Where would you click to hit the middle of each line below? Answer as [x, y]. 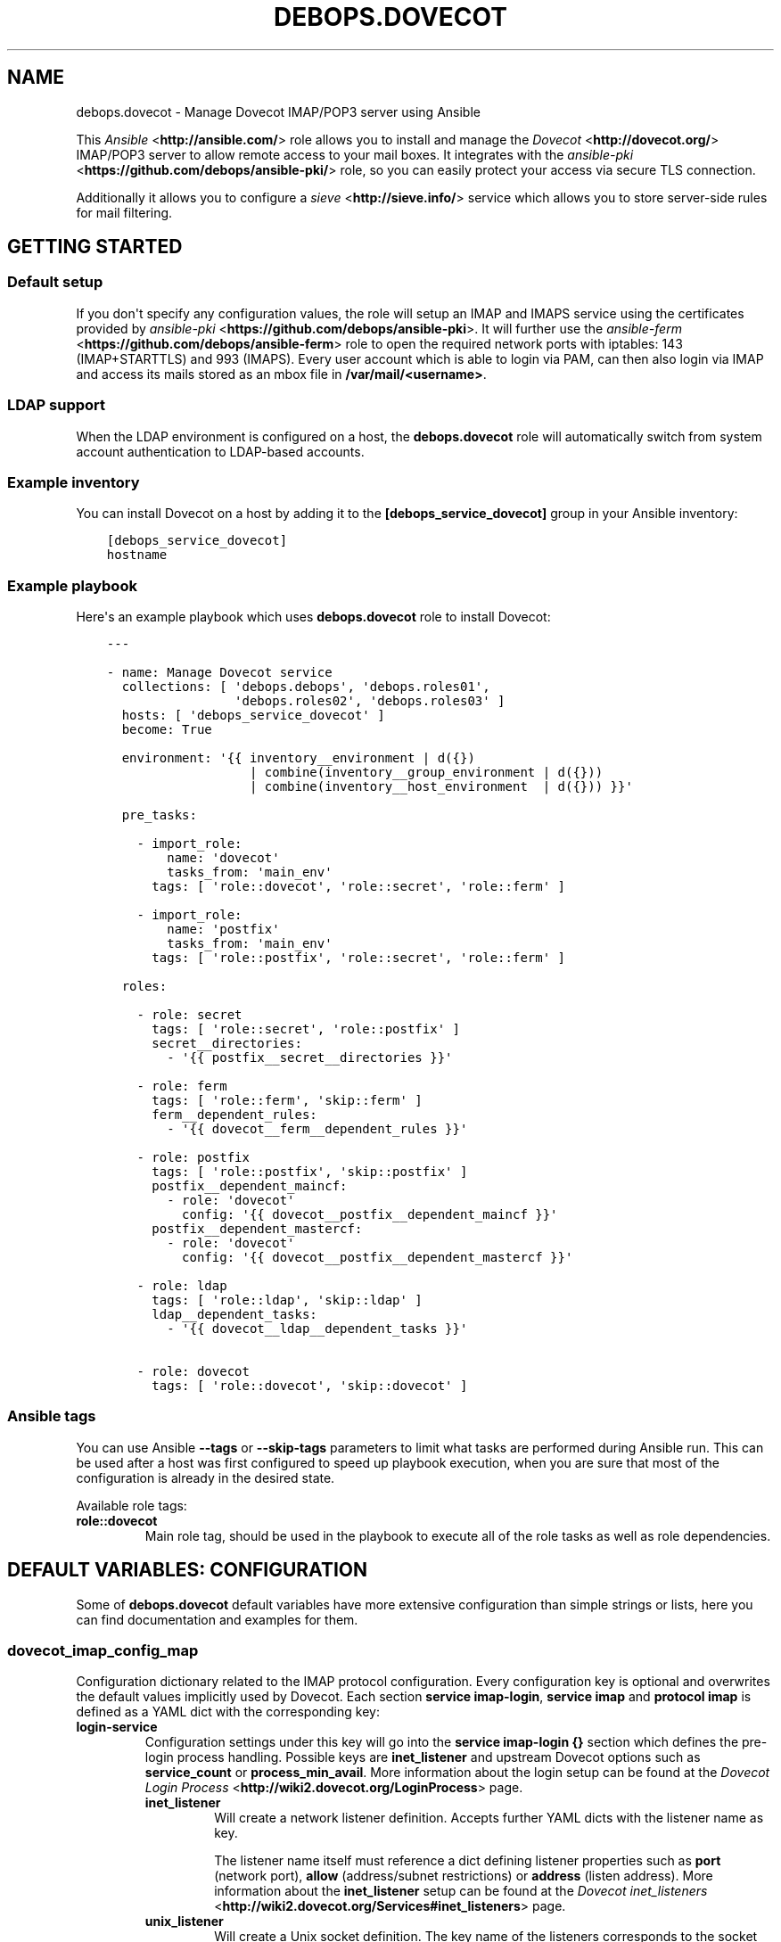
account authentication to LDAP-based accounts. [220, 451]
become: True [167, 730]
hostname [137, 555]
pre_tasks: [159, 815]
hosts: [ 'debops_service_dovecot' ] [253, 716]
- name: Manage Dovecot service [219, 673]
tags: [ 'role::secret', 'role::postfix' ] [306, 1029]
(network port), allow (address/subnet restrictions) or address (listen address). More [464, 1876]
